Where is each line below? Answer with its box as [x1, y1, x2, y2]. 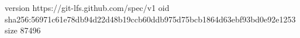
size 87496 [5, 24, 41, 36]
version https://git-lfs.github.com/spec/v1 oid [5, 2, 170, 13]
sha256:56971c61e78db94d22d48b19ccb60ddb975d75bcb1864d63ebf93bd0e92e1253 [5, 13, 296, 25]
